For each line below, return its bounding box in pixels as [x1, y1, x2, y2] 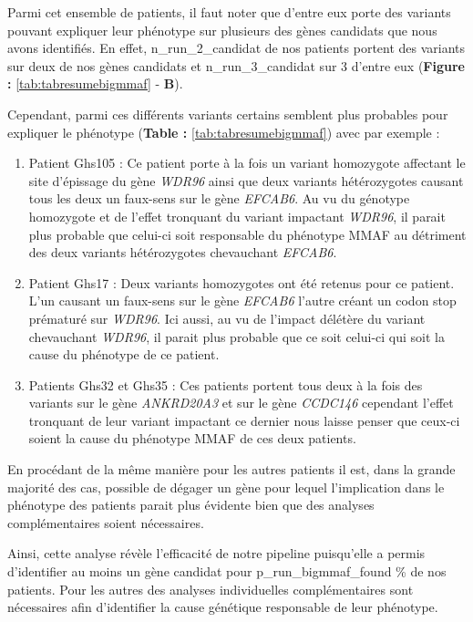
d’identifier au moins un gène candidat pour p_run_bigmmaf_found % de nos [7, 562, 447, 581]
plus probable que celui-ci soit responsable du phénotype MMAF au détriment [28, 224, 467, 244]
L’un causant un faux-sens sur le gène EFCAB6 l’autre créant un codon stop [28, 291, 457, 310]
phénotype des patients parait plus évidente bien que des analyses [7, 495, 375, 514]
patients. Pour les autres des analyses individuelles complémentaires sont [7, 579, 414, 598]
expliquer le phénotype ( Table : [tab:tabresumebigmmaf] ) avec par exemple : [7, 122, 440, 141]
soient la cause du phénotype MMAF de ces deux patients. [28, 429, 356, 448]
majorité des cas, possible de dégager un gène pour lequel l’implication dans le [7, 477, 445, 496]
